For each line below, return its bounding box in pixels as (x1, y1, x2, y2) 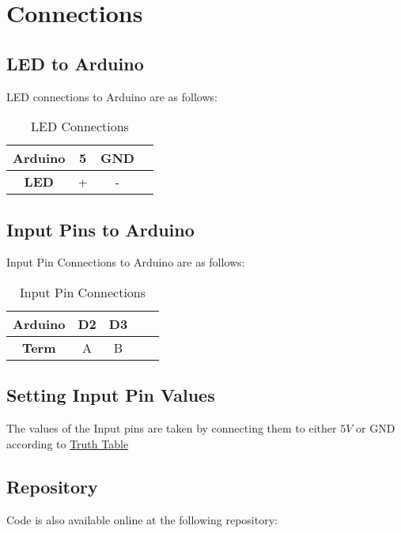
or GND (355, 420, 395, 437)
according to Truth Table (6, 435, 129, 452)
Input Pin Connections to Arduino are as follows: (6, 254, 245, 270)
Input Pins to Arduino (6, 217, 195, 241)
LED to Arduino (6, 51, 144, 75)
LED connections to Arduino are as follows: (6, 88, 218, 104)
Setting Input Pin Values (6, 383, 215, 407)
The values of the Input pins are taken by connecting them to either (6, 420, 337, 437)
